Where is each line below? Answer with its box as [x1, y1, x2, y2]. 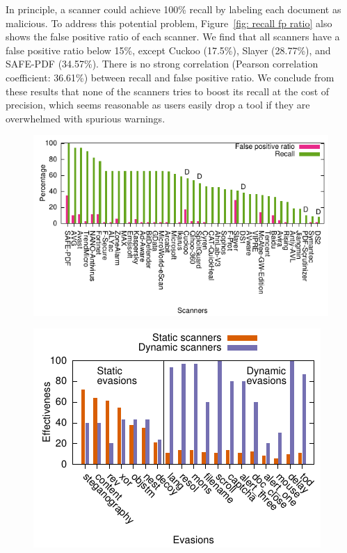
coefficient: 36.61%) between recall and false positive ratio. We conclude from [6, 70, 334, 84]
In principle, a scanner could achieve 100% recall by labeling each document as [6, 2, 341, 16]
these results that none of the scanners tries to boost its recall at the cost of [6, 83, 330, 98]
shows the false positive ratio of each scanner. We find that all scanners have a [6, 29, 340, 44]
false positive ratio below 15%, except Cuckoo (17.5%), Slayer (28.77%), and [6, 42, 331, 57]
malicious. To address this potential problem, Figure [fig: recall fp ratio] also [6, 15, 332, 30]
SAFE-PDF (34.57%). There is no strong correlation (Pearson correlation [6, 56, 318, 71]
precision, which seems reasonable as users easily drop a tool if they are [6, 97, 310, 112]
